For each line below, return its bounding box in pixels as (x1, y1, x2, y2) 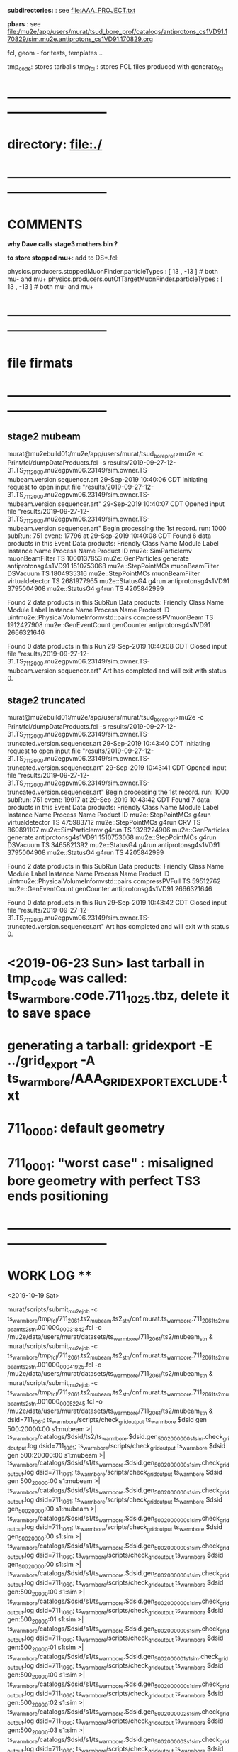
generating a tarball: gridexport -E (7, 1037, 212, 1054)
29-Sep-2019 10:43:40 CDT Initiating (102, 739, 210, 748)
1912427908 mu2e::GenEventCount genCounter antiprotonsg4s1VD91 (7, 620, 211, 629)
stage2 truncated (7, 695, 86, 707)
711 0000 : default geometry (7, 1120, 165, 1138)
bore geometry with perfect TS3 (7, 1172, 200, 1189)
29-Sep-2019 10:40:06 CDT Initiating (100, 475, 208, 484)
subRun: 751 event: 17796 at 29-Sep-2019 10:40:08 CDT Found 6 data (7, 531, 211, 540)
